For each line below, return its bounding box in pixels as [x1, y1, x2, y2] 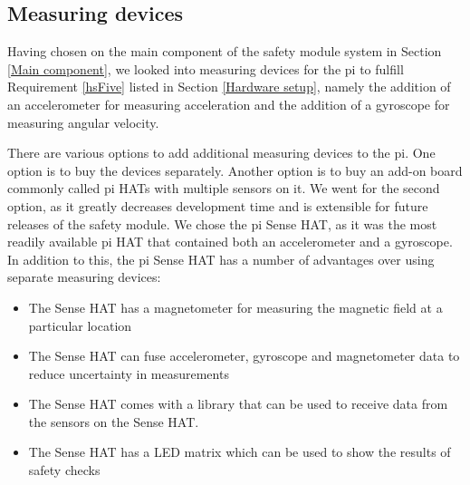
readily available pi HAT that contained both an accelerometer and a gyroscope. [7, 232, 453, 251]
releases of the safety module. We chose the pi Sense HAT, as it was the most [7, 214, 437, 233]
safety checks [28, 461, 101, 480]
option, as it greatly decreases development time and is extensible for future [7, 196, 428, 215]
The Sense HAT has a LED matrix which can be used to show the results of [28, 442, 451, 461]
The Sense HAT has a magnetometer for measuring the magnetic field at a [28, 297, 443, 316]
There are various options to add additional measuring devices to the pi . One [7, 143, 436, 162]
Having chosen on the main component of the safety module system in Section [7, 42, 442, 61]
